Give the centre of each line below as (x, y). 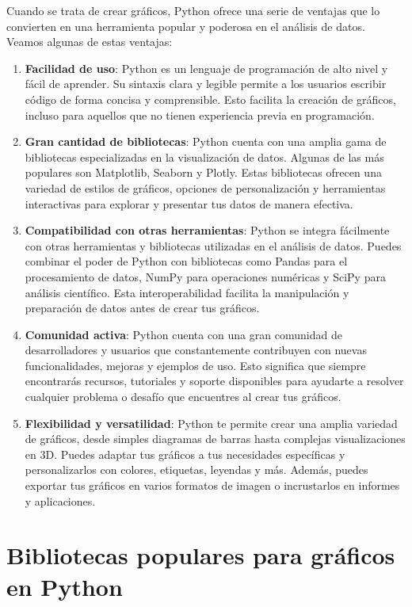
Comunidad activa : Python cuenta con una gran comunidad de (183, 334)
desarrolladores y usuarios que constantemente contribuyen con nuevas (196, 350)
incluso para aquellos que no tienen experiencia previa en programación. (200, 115)
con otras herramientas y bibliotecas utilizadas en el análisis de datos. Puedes (213, 245)
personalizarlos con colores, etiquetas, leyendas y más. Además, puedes (196, 470)
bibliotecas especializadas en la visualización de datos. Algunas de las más (204, 157)
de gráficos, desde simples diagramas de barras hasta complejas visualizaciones (215, 439)
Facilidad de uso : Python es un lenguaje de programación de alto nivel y (206, 68)
